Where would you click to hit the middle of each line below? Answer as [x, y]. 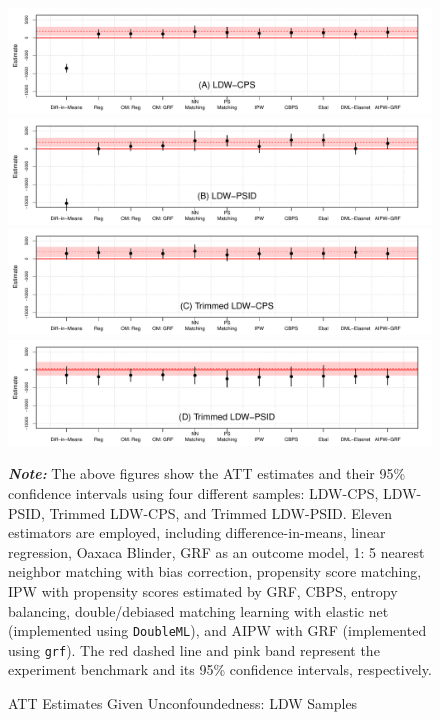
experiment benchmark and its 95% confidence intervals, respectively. [220, 669]
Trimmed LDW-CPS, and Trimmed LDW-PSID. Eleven [220, 512]
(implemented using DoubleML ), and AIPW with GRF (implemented [217, 630]
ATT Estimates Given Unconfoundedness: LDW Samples [183, 703]
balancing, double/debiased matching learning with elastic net [198, 610]
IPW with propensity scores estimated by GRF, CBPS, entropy [203, 590]
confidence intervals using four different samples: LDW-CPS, [193, 492]
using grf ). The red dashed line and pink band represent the [194, 649]
